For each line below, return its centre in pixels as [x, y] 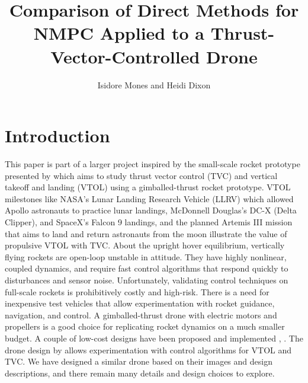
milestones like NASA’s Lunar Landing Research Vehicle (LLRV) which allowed [149, 198]
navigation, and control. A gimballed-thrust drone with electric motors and [141, 315]
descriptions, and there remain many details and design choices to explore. [140, 373]
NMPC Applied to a [119, 33]
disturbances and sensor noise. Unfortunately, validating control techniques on [147, 280]
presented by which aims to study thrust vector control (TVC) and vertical [141, 175]
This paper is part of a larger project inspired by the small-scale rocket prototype [153, 164]
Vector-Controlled [125, 56]
